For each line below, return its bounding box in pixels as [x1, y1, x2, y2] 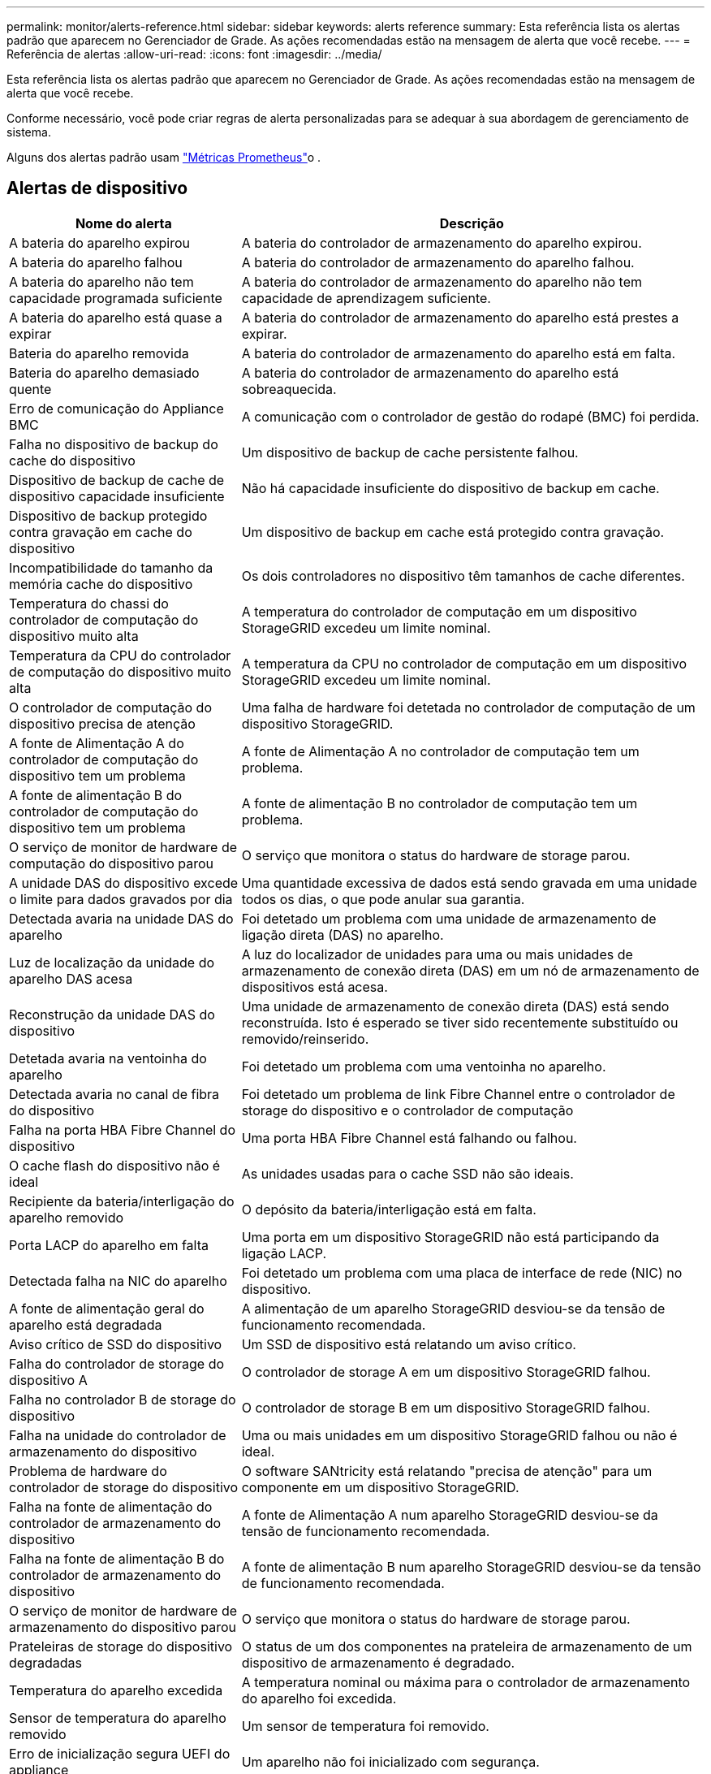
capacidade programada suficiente [9, 289, 222, 306]
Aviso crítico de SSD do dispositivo [9, 1335, 222, 1352]
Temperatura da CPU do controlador [9, 647, 231, 664]
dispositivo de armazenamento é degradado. [241, 1654, 515, 1671]
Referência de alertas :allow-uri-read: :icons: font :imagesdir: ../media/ [6, 47, 382, 61]
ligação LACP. [241, 1244, 327, 1261]
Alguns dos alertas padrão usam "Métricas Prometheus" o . [6, 150, 321, 164]
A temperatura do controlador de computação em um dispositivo [241, 603, 637, 620]
